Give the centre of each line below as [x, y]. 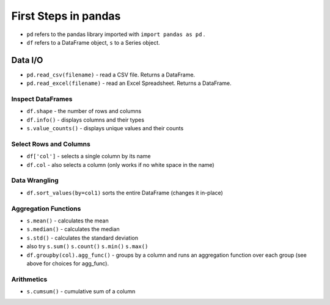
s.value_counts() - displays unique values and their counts [105, 128]
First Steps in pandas [66, 16]
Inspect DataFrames [42, 99]
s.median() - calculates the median [73, 229]
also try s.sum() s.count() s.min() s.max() [87, 246]
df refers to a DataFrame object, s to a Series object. [93, 42]
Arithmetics [29, 279]
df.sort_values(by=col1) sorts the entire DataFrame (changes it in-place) [125, 193]
